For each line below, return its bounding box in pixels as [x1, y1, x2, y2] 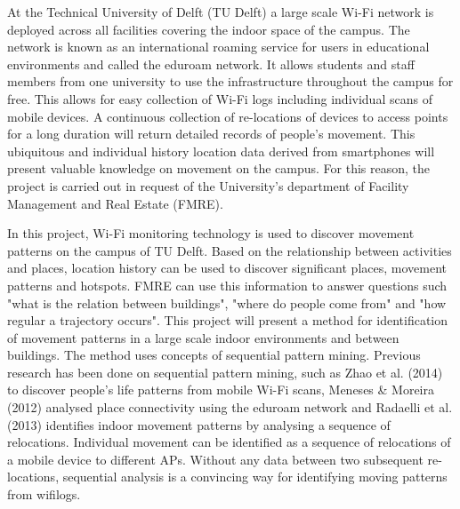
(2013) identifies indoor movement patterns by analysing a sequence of [7, 415, 391, 433]
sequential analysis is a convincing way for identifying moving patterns [62, 467, 448, 486]
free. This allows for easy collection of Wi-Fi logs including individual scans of [7, 89, 432, 107]
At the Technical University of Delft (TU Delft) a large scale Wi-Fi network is [7, 3, 434, 20]
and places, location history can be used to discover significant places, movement [7, 258, 448, 277]
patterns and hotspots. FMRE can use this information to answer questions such [7, 275, 448, 294]
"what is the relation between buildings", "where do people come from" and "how [7, 293, 447, 312]
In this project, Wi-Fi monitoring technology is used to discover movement [7, 224, 415, 243]
